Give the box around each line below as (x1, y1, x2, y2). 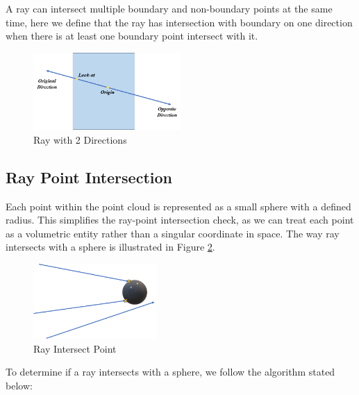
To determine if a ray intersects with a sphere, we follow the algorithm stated (6, 364, 335, 379)
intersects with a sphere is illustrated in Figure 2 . (6, 239, 215, 254)
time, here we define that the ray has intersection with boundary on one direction (6, 15, 353, 29)
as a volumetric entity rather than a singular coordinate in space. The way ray (6, 226, 340, 240)
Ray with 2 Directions (33, 132, 127, 146)
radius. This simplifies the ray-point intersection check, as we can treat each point (6, 212, 354, 227)
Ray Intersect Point (33, 341, 117, 355)
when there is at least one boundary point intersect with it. (6, 28, 258, 43)
